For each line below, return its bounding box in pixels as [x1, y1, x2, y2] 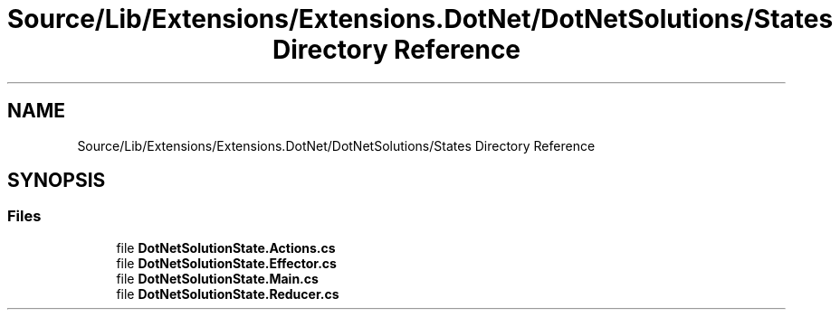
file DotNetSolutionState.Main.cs [116, 270, 319, 286]
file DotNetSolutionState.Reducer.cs [116, 285, 339, 302]
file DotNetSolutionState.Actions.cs [116, 239, 336, 256]
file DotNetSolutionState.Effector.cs [116, 255, 337, 271]
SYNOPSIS [7, 169, 106, 192]
